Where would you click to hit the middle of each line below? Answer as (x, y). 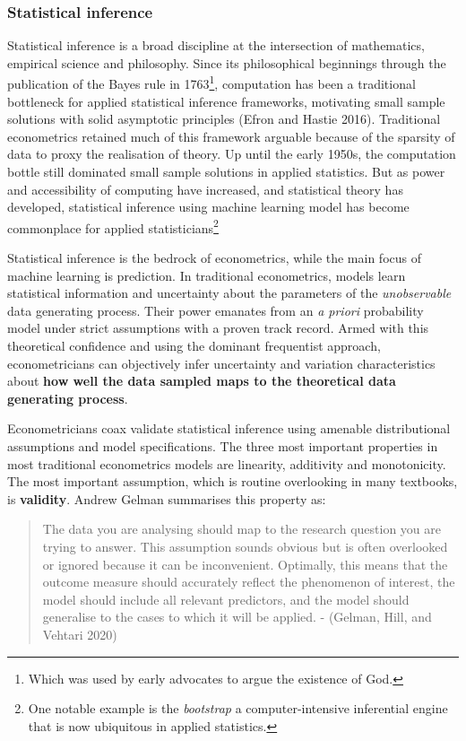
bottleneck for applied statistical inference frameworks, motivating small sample (226, 101)
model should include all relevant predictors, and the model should (226, 599)
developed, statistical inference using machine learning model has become (208, 207)
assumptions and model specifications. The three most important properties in (223, 446)
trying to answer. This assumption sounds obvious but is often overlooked (245, 546)
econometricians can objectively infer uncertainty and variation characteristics (221, 363)
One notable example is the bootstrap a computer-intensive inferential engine (238, 708)
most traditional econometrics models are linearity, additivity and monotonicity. (227, 463)
